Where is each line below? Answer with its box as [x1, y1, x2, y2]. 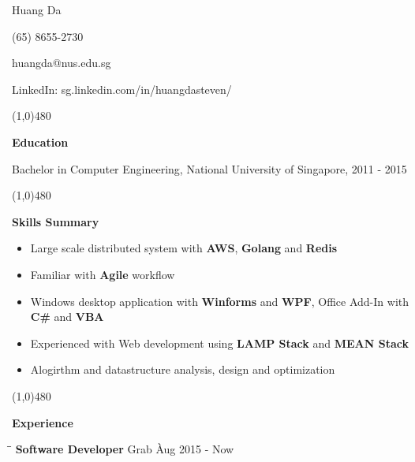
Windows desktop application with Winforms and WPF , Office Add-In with [30, 292, 409, 309]
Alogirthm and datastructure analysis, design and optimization [30, 361, 335, 378]
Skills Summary [12, 213, 99, 229]
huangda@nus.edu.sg [12, 54, 111, 71]
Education [12, 133, 69, 150]
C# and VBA [30, 308, 104, 325]
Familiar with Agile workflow [30, 266, 175, 282]
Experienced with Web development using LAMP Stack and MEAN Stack [30, 334, 409, 351]
